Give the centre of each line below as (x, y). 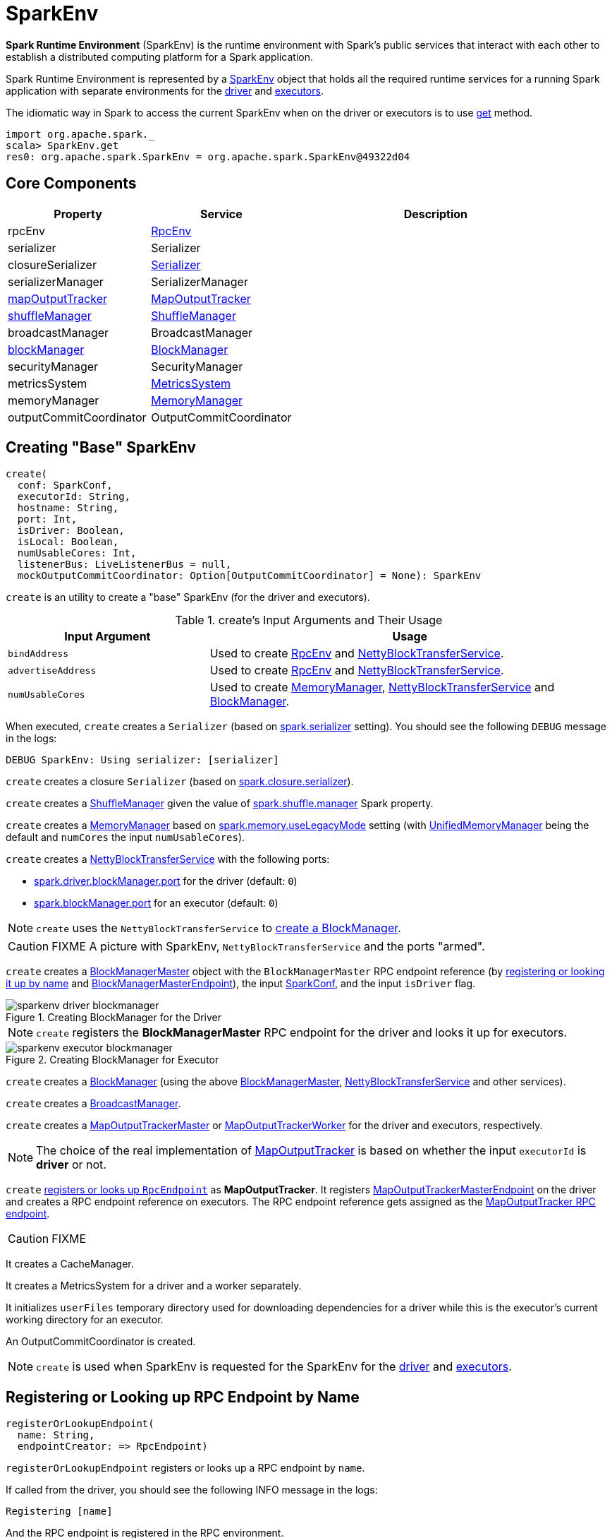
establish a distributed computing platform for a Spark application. (159, 56)
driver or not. (71, 1165)
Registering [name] (59, 1512)
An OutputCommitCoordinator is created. (101, 1342)
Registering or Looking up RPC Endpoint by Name (183, 1397)
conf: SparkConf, (65, 485)
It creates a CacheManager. (70, 1264)
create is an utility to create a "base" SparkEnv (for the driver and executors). (188, 597)
